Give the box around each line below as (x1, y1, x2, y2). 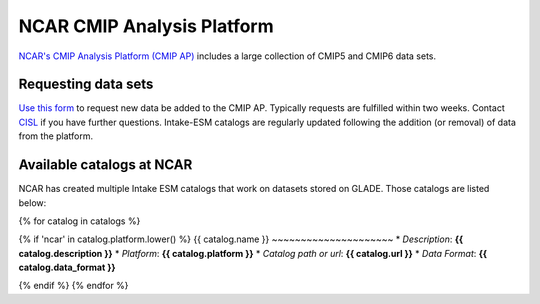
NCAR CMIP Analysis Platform (18, 15, 274, 37)
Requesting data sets (18, 76, 154, 93)
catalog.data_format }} (18, 261, 116, 274)
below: (18, 196, 47, 209)
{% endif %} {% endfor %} (18, 280, 129, 292)
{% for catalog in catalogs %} (18, 215, 141, 227)
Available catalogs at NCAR (18, 156, 193, 174)
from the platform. (18, 130, 94, 142)
